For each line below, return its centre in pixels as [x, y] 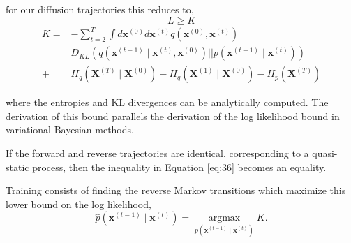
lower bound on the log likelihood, [79, 204]
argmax [224, 218]
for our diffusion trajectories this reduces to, [100, 9]
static [17, 167]
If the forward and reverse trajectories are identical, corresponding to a [157, 153]
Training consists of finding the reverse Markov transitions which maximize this [176, 190]
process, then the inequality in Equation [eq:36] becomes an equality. [179, 167]
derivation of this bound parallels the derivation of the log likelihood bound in [173, 116]
